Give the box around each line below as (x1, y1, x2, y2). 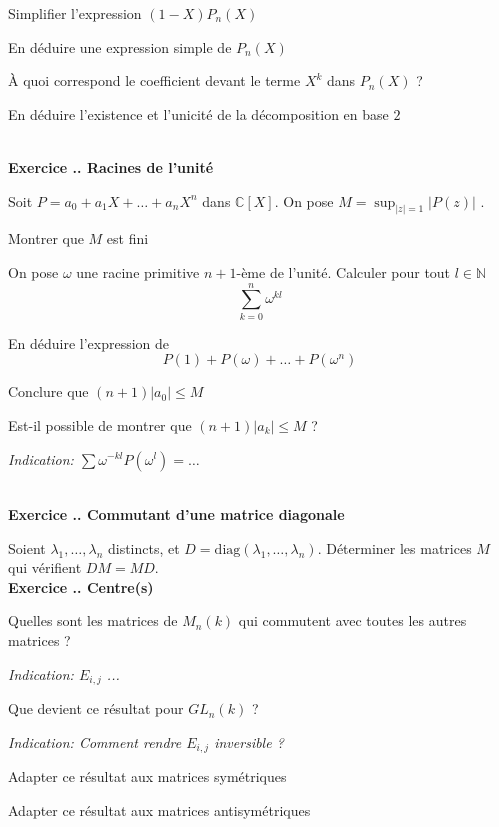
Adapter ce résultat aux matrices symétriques (8, 766, 287, 787)
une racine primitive (76, 262, 200, 283)
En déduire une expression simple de (8, 36, 232, 57)
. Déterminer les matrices (317, 537, 472, 558)
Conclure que (8, 381, 89, 402)
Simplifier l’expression (8, 3, 142, 23)
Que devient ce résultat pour (8, 698, 184, 719)
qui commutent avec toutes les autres (238, 610, 467, 631)
